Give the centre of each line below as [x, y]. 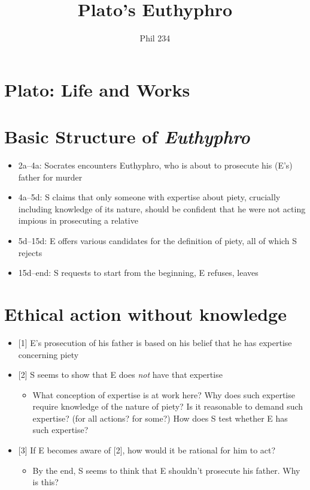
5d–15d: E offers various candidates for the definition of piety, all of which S [158, 241]
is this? [45, 482]
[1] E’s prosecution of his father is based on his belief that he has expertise [155, 342]
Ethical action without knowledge [145, 313]
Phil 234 [155, 38]
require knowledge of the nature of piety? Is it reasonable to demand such [168, 406]
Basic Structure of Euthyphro [127, 137]
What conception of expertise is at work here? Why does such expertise [164, 394]
